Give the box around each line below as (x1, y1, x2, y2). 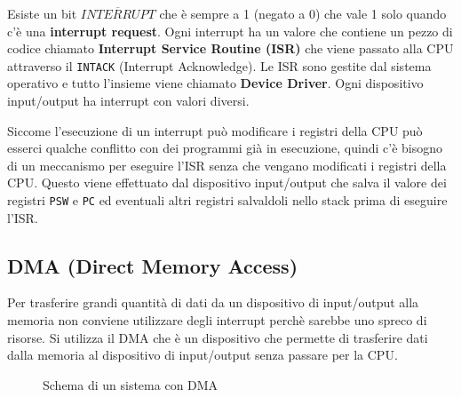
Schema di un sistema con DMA (43, 375, 219, 393)
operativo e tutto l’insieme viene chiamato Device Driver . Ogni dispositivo (7, 74, 424, 92)
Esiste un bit (7, 4, 77, 22)
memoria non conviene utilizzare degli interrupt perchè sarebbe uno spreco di (7, 311, 427, 330)
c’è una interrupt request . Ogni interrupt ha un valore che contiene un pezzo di (7, 21, 453, 40)
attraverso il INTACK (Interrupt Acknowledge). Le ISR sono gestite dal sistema (7, 56, 432, 75)
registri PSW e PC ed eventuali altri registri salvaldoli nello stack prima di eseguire (7, 191, 448, 209)
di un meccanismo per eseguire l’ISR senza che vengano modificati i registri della (7, 155, 447, 174)
